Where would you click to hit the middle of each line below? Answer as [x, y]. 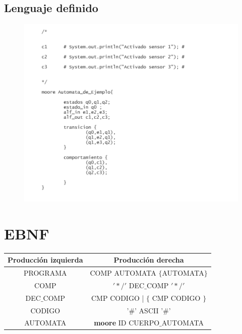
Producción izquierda [45, 260]
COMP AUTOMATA [123, 272]
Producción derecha [149, 260]
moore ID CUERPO [127, 323]
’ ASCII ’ [149, 310]
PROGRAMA [45, 272]
